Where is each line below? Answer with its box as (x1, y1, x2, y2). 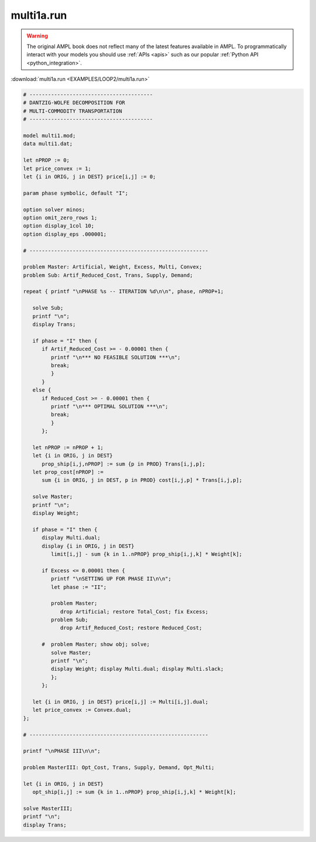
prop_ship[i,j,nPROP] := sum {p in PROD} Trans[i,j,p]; (42, 460, 205, 467)
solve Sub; (32, 305, 64, 311)
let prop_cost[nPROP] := (32, 469, 104, 476)
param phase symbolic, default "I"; (23, 189, 129, 196)
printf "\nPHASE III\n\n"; (23, 748, 101, 755)
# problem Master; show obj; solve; (42, 641, 150, 648)
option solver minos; (23, 206, 85, 213)
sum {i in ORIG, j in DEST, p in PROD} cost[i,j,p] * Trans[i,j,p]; (42, 477, 243, 484)
